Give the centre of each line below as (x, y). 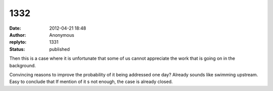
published (60, 49)
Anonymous (62, 35)
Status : (17, 49)
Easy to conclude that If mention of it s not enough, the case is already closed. (91, 82)
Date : (15, 28)
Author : (18, 35)
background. (23, 65)
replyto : (18, 42)
